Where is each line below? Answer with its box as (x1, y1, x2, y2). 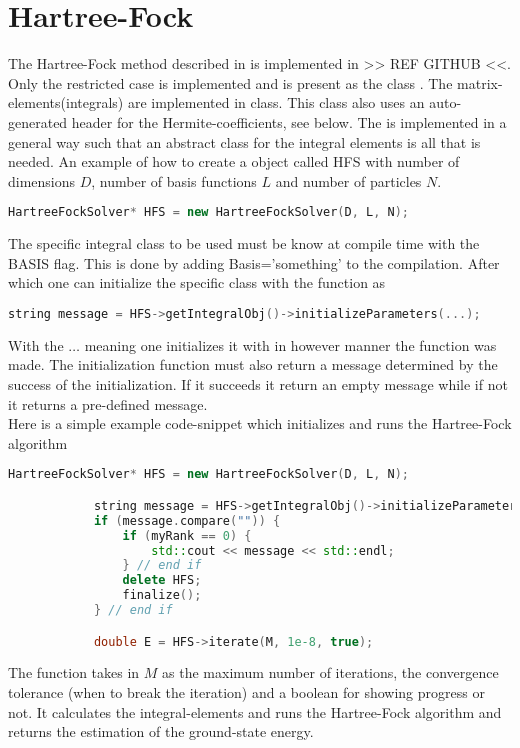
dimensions (8, 170, 76, 191)
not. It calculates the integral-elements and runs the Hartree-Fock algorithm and (8, 701, 502, 722)
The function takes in (8, 662, 140, 683)
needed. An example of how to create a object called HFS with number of (8, 151, 460, 172)
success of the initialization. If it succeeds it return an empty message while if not (8, 374, 508, 394)
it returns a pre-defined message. (8, 393, 208, 414)
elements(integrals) (8, 92, 124, 113)
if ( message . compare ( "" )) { (93, 513, 281, 528)
